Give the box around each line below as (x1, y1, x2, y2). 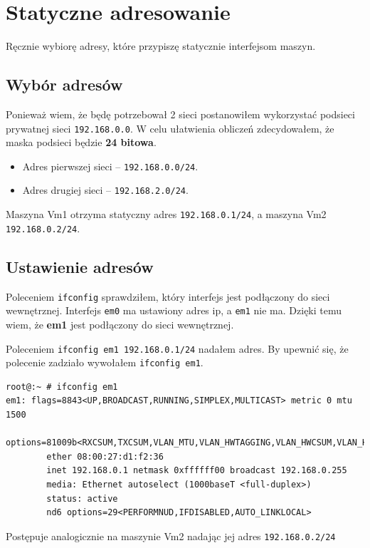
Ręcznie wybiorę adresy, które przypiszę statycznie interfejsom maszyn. (6, 38, 316, 53)
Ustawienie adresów (6, 255, 154, 277)
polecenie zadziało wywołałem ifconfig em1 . (6, 355, 203, 370)
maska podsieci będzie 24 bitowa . (6, 135, 157, 150)
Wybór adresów (6, 73, 123, 95)
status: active (46, 493, 118, 504)
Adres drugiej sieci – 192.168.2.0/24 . (22, 182, 189, 197)
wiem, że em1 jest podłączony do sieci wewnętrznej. (6, 316, 234, 331)
